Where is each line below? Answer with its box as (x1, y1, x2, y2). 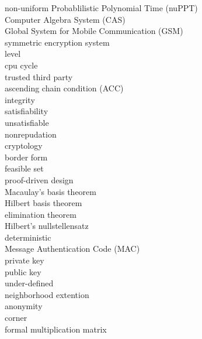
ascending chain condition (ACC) (5, 82, 124, 94)
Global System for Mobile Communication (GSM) (5, 25, 183, 37)
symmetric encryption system (5, 36, 110, 48)
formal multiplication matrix (5, 323, 107, 335)
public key (5, 265, 41, 278)
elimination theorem (5, 208, 76, 220)
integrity (5, 93, 35, 105)
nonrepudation (5, 128, 57, 140)
